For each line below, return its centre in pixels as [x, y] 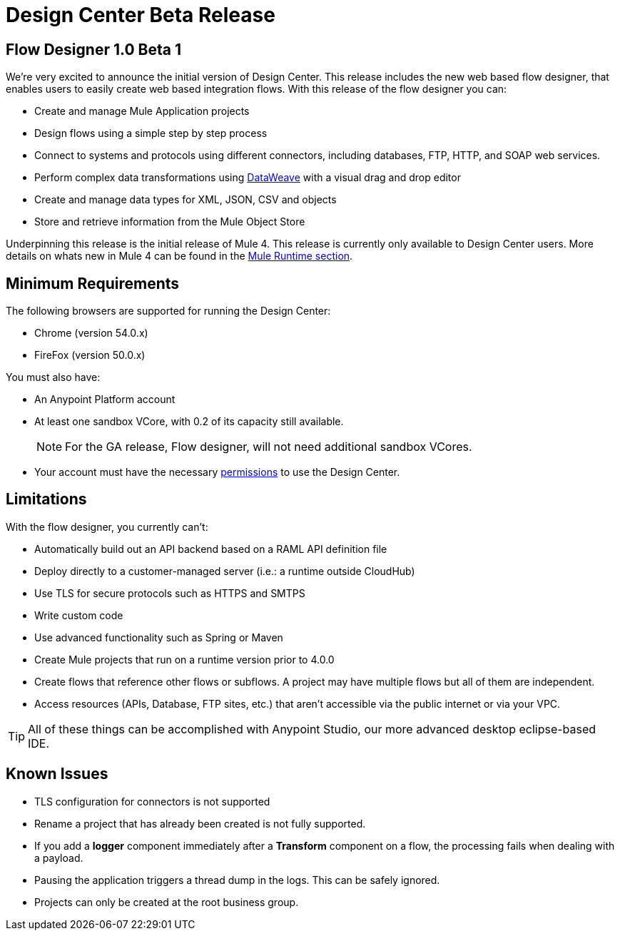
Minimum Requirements [93, 283]
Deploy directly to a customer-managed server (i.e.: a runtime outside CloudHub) [225, 571]
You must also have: [53, 377]
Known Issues [57, 774]
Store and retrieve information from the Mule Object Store [170, 222]
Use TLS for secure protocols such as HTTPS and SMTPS [170, 593]
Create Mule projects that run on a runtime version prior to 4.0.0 [184, 659]
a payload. [59, 858]
